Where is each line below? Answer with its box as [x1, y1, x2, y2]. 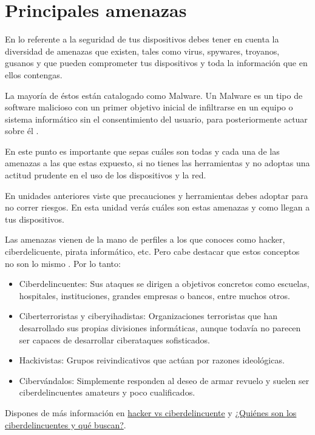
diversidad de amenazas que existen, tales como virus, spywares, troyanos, [5, 44, 280, 57]
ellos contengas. [5, 68, 63, 81]
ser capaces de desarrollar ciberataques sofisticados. [19, 333, 210, 346]
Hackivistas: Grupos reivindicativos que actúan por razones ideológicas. [19, 354, 285, 366]
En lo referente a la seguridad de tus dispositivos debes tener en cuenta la [5, 33, 279, 46]
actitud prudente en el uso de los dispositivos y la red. [5, 169, 206, 181]
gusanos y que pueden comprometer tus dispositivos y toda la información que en [5, 56, 308, 69]
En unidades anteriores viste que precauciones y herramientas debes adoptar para [5, 189, 308, 201]
